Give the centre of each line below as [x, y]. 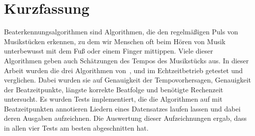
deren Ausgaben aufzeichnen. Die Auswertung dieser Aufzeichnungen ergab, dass [126, 118]
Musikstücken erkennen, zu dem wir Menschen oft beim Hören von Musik [115, 41]
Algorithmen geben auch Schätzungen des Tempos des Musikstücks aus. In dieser [127, 60]
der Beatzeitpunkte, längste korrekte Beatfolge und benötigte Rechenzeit [114, 89]
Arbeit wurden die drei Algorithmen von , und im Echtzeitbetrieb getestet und [124, 70]
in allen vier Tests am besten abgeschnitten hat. [76, 128]
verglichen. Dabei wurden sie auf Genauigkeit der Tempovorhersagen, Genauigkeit [128, 80]
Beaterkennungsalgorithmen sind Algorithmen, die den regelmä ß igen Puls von [121, 32]
